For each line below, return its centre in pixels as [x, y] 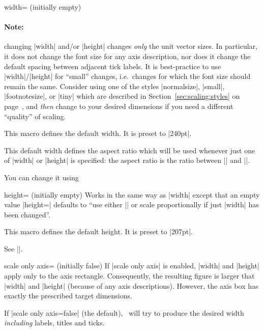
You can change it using [41, 177]
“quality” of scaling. [35, 116]
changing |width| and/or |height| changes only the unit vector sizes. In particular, [131, 46]
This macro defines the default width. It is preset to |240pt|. [98, 133]
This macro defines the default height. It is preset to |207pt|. [98, 231]
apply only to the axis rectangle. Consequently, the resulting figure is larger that [129, 276]
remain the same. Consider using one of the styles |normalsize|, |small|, [114, 86]
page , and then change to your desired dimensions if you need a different [119, 106]
